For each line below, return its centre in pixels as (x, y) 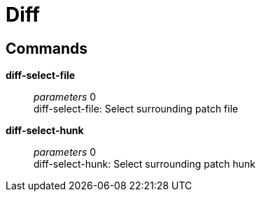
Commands (47, 48)
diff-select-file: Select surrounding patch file (136, 109)
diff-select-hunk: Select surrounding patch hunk (145, 164)
